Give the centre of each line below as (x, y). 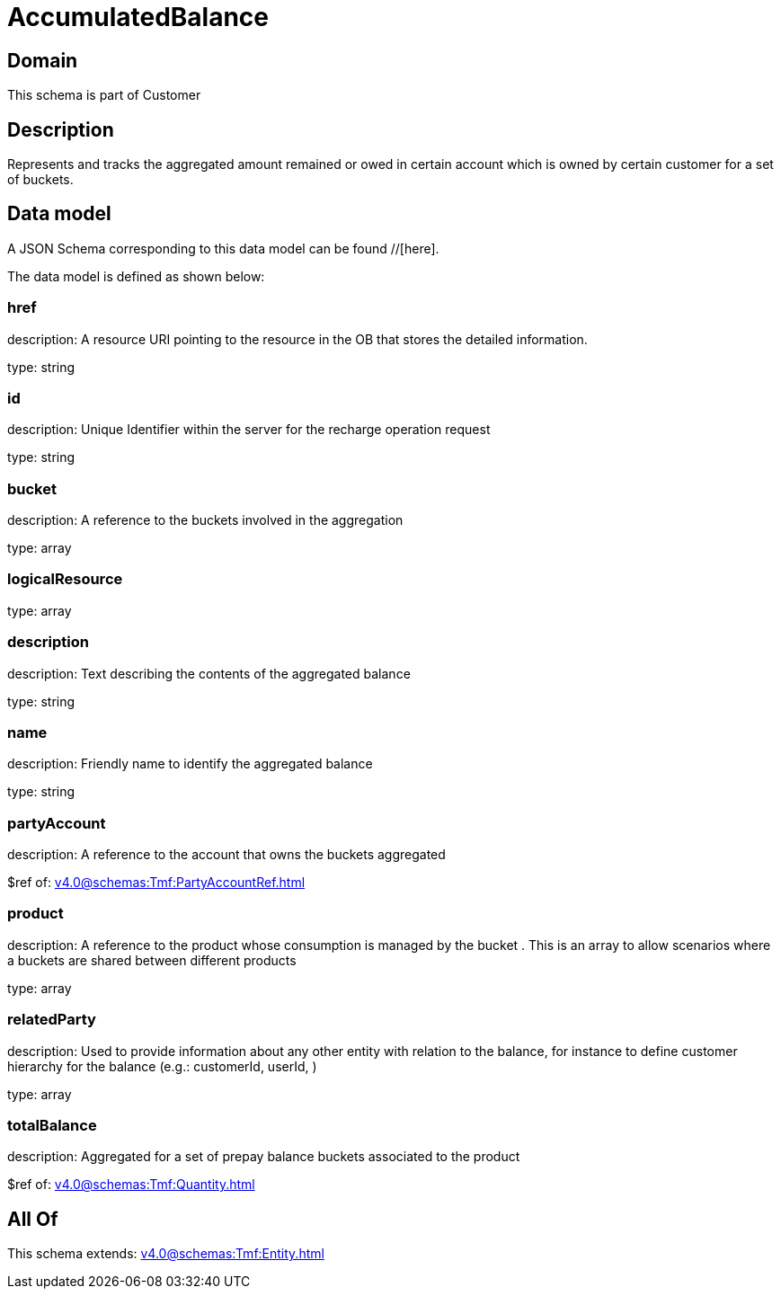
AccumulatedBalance (138, 17)
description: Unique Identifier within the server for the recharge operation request (249, 430)
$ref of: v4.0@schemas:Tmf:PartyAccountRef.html (156, 883)
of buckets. (40, 180)
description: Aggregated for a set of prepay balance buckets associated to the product (264, 1157)
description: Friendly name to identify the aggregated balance (190, 764)
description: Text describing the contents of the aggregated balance (209, 673)
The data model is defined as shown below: (136, 276)
